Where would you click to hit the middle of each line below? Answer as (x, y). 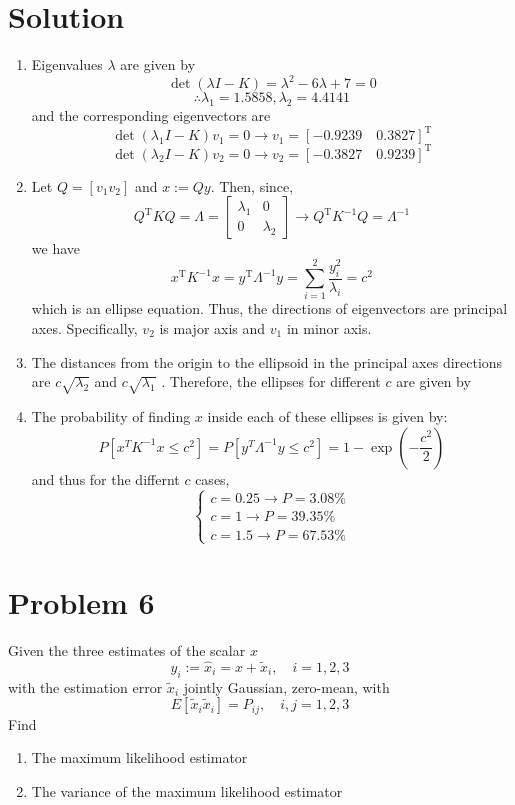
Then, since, (256, 185)
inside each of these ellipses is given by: (327, 415)
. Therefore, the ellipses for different (271, 381)
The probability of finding (111, 415)
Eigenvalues (67, 64)
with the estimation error (85, 686)
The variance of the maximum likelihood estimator (187, 790)
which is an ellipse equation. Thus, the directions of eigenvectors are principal (269, 308)
